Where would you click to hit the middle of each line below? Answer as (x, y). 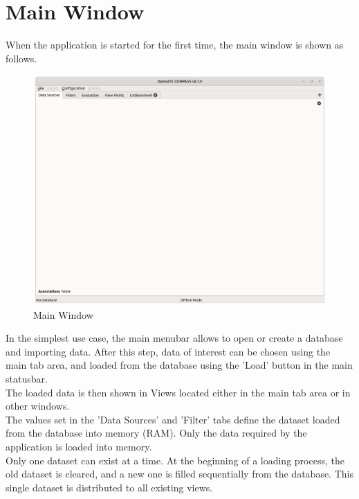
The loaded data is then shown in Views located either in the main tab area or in (178, 392)
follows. (21, 58)
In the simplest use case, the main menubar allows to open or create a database (174, 338)
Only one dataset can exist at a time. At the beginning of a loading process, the (175, 460)
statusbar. (27, 378)
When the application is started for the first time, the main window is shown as (175, 45)
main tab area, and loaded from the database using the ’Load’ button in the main (179, 365)
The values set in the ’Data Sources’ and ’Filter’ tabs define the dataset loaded (173, 419)
